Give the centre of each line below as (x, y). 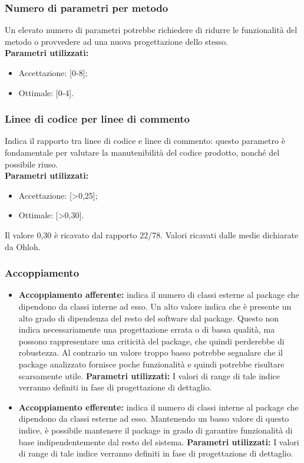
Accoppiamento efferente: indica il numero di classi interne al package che (158, 407)
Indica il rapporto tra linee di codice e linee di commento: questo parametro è (145, 141)
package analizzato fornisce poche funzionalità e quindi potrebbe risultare (151, 364)
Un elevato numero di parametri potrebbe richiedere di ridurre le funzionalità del (151, 30)
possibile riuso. (32, 164)
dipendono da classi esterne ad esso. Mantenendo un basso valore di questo (154, 418)
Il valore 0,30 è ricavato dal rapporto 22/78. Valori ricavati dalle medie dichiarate (152, 234)
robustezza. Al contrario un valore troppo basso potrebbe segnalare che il (151, 352)
